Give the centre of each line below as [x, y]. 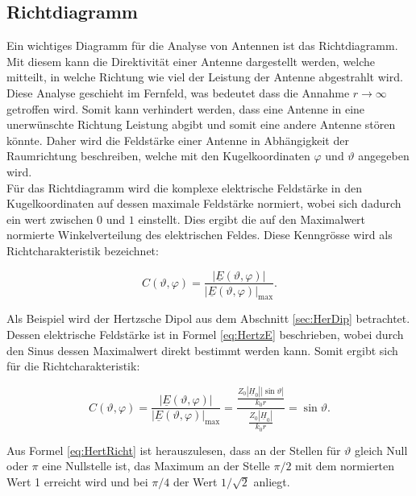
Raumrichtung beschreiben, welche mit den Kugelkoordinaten [158, 156]
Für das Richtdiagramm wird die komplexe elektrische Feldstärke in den [184, 187]
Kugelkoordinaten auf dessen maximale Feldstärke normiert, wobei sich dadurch [204, 203]
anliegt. [272, 481]
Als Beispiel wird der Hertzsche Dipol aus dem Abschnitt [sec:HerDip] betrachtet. [208, 318]
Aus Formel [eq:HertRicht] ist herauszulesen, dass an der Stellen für [174, 450]
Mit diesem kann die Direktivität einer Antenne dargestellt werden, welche [191, 61]
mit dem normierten [345, 466]
